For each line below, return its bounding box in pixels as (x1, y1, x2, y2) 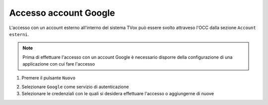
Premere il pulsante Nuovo (21, 74, 75, 81)
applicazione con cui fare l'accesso (22, 61, 95, 67)
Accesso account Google (9, 7, 115, 18)
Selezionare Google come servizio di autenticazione (21, 84, 129, 90)
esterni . (9, 31, 29, 37)
